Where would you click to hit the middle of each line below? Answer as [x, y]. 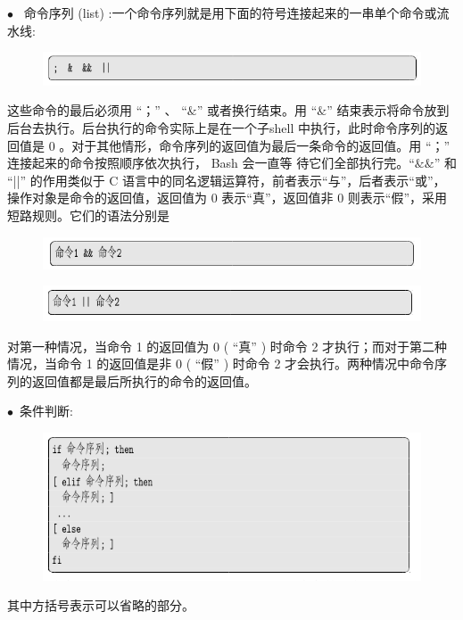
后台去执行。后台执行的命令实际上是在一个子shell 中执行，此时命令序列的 [221, 128]
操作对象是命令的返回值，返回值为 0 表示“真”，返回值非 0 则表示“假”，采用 [227, 198]
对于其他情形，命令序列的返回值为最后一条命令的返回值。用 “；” [261, 145]
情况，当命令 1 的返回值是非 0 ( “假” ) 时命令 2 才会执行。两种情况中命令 [221, 364]
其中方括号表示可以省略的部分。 [101, 605]
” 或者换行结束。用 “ [257, 110]
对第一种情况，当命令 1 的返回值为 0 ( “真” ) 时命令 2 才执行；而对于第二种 [227, 346]
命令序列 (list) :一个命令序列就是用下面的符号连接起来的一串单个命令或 [230, 12]
